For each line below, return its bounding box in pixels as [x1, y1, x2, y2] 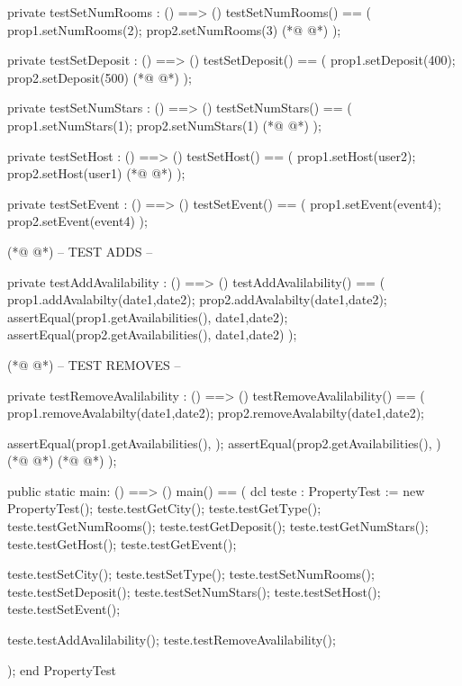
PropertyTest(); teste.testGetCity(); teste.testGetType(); [7, 499, 322, 518]
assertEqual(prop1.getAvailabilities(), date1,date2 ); [7, 307, 288, 326]
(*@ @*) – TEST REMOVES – [7, 355, 181, 374]
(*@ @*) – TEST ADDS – [7, 241, 153, 260]
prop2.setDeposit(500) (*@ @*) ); [7, 68, 192, 86]
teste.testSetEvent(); [7, 600, 121, 618]
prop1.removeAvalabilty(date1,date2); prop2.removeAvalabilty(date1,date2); [7, 403, 424, 422]
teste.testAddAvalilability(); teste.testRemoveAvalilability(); [7, 630, 336, 649]
